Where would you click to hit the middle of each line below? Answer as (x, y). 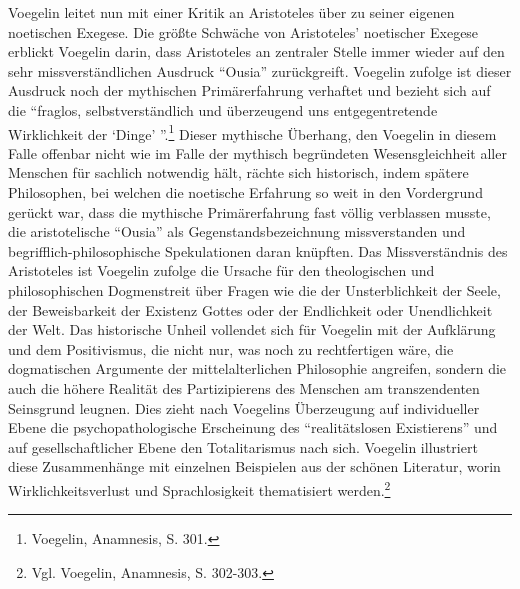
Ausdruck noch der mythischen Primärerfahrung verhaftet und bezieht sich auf (249, 90)
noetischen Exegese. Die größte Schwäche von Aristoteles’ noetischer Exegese (243, 31)
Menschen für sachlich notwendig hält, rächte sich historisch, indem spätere (238, 172)
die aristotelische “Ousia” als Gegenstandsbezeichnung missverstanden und (237, 231)
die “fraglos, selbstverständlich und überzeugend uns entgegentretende (223, 109)
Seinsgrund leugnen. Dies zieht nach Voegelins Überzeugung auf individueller (244, 407)
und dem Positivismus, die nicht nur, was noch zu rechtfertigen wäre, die (231, 348)
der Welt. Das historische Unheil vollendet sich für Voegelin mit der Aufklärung (252, 329)
